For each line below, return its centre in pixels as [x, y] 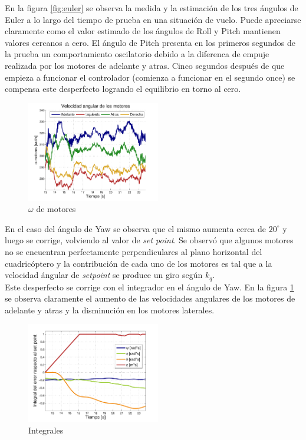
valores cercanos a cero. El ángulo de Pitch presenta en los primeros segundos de [150, 42]
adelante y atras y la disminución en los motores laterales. [110, 310]
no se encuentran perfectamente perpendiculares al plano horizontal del [134, 252]
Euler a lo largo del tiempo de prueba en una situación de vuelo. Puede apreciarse [153, 19]
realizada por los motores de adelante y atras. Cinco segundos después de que [145, 65]
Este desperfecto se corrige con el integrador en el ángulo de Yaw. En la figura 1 [149, 287]
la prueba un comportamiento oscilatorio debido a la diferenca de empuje [137, 54]
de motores [56, 209]
